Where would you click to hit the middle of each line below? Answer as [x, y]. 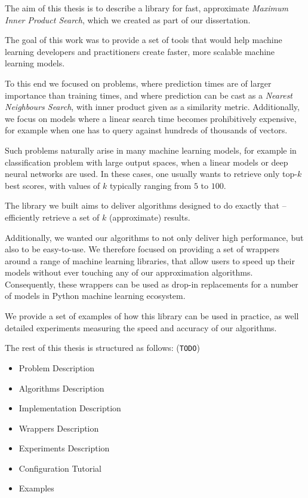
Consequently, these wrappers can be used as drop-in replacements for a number [152, 284]
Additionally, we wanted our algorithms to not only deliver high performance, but [154, 237]
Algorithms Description [61, 388]
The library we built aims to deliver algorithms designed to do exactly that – [146, 205]
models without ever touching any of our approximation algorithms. [129, 272]
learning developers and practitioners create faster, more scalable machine [140, 51]
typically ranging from [151, 185]
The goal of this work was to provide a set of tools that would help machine [144, 40]
